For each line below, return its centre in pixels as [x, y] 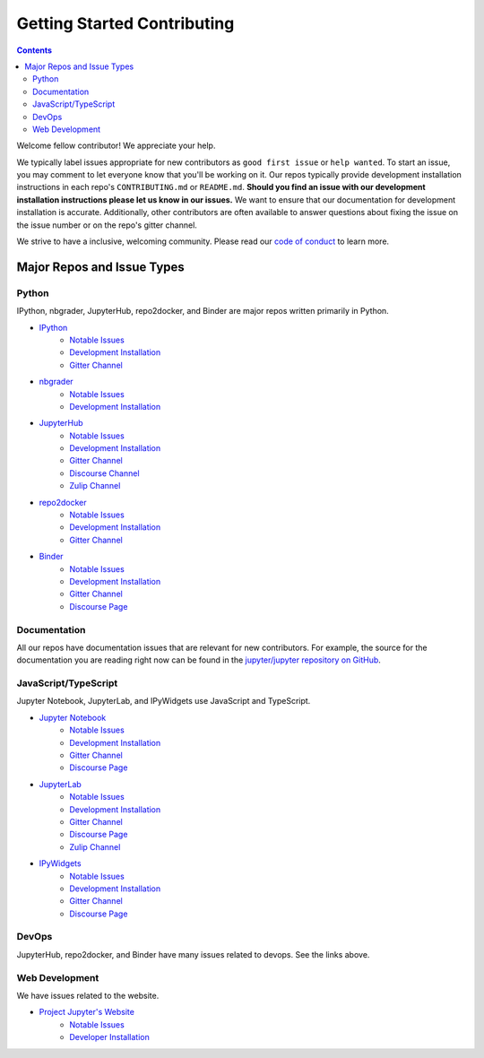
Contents [35, 50]
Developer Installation [109, 1037]
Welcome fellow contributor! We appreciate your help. [116, 146]
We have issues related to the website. [88, 995]
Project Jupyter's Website [86, 1012]
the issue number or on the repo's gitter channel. [107, 225]
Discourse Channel [104, 473]
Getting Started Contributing [125, 23]
